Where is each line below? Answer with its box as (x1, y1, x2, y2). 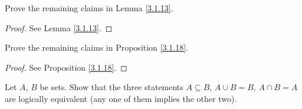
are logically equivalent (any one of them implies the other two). (5, 92, 237, 104)
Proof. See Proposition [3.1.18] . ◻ (5, 61, 127, 73)
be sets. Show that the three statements (40, 81, 183, 93)
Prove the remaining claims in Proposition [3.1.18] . (5, 41, 189, 54)
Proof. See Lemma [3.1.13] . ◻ (5, 21, 113, 34)
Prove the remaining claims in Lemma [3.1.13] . (5, 2, 173, 14)
